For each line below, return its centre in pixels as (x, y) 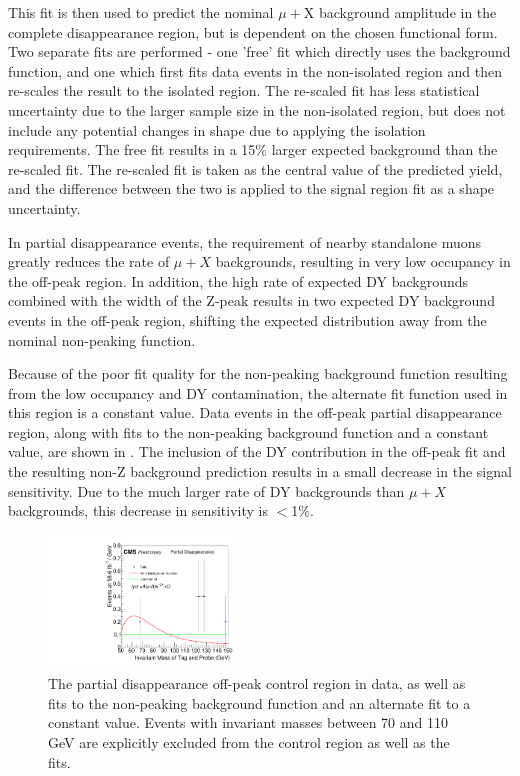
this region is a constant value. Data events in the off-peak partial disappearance (255, 412)
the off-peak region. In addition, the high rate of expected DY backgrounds (238, 280)
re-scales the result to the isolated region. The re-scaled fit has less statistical (244, 90)
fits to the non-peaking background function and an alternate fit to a (259, 702)
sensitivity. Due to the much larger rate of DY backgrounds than (206, 490)
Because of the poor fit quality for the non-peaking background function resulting (258, 373)
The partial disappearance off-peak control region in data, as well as (257, 683)
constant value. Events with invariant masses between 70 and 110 (248, 722)
